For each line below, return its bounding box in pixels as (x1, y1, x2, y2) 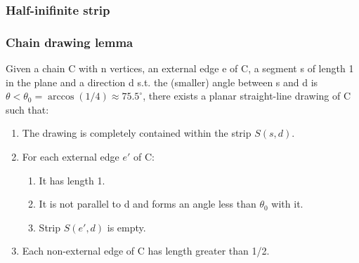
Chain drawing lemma (6, 33, 133, 50)
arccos (48, 92, 74, 102)
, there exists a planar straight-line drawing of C (143, 88, 351, 103)
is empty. (107, 220, 146, 234)
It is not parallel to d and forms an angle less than (39, 196, 256, 211)
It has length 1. (39, 173, 105, 187)
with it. (271, 196, 303, 211)
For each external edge (22, 149, 119, 164)
